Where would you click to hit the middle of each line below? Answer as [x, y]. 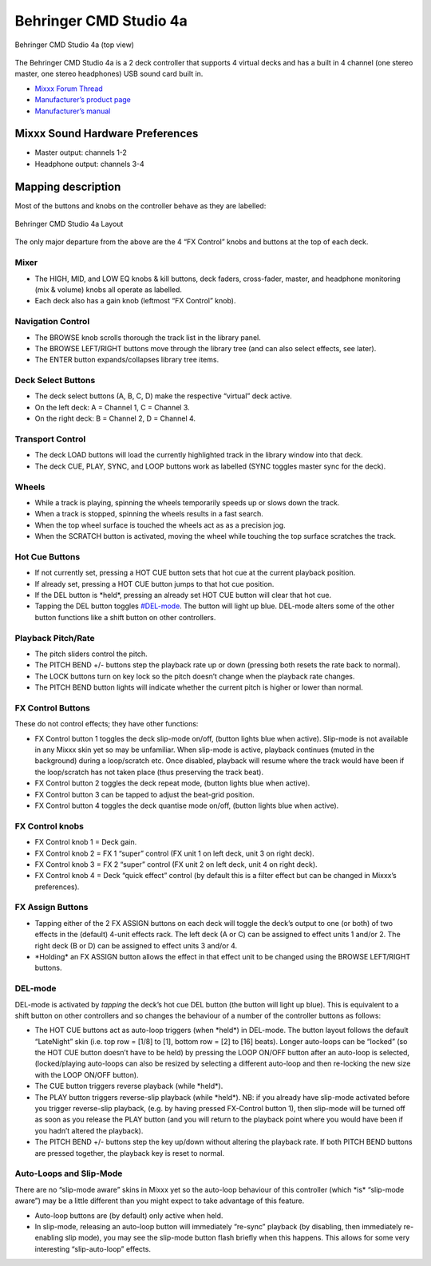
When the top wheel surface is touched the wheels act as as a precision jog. [160, 525]
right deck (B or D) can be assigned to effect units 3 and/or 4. [136, 945]
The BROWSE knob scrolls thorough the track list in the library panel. [148, 337]
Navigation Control [52, 322]
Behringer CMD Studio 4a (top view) [75, 45]
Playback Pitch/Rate [55, 638]
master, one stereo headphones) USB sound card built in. [109, 74]
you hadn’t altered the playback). [89, 1130]
